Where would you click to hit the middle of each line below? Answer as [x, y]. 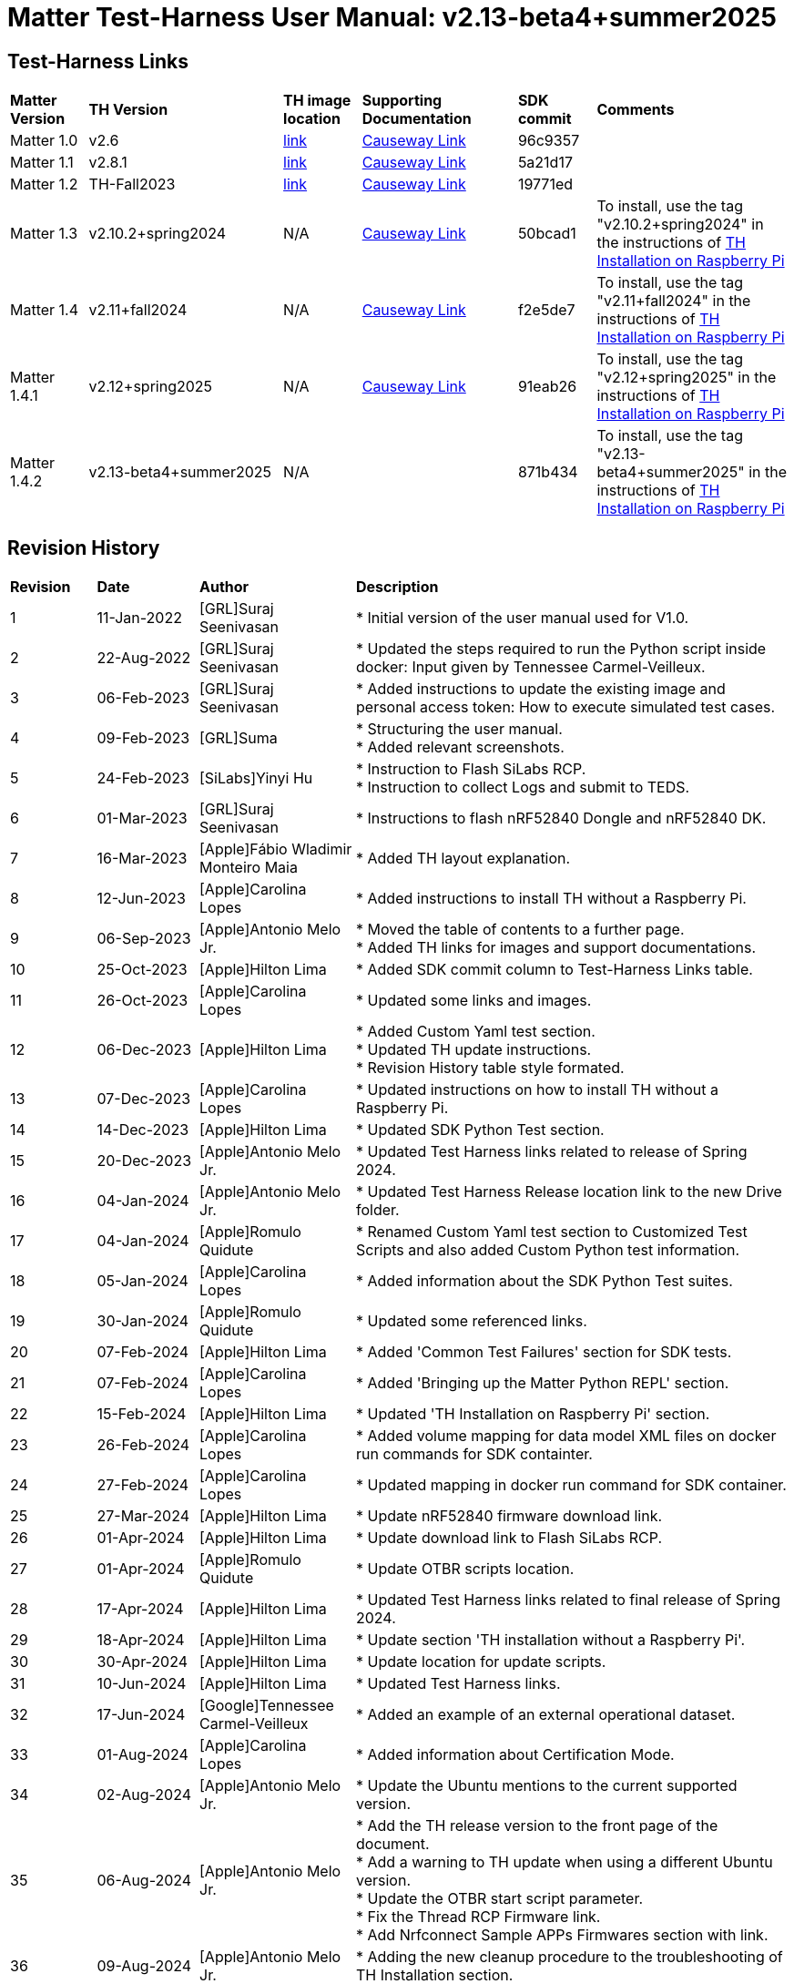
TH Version [128, 110]
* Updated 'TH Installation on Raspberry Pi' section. [533, 1414]
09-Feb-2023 [143, 738]
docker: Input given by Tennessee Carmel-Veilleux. [531, 667]
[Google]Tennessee [267, 1706]
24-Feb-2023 [143, 778]
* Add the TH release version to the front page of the [537, 1826]
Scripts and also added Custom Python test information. [548, 1250]
